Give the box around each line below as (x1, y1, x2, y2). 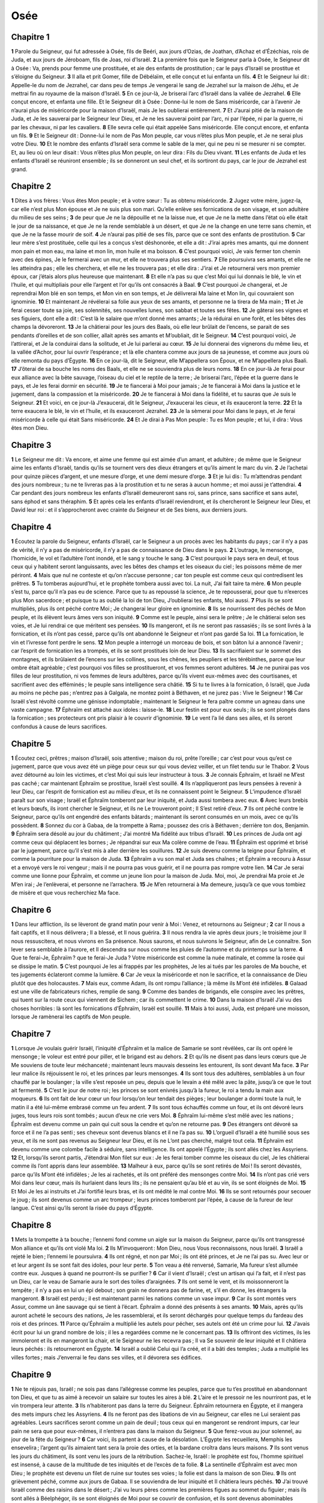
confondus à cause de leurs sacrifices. (11, 723, 107, 730)
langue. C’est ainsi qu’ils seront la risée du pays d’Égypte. (11, 1204, 154, 1211)
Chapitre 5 (11, 738, 52, 748)
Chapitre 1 (11, 32, 50, 42)
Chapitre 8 (11, 1220, 52, 1231)
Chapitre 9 (11, 1370, 52, 1380)
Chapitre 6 (11, 905, 52, 915)
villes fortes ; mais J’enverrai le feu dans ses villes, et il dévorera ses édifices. (11, 1353, 202, 1361)
